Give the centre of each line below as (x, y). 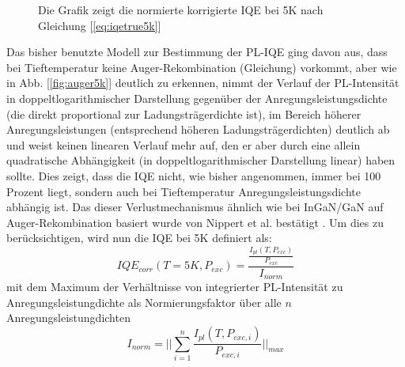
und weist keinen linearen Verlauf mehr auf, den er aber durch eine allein (184, 144)
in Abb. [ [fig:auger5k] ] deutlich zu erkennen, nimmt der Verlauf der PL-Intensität (203, 83)
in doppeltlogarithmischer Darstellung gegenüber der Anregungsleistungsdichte (197, 98)
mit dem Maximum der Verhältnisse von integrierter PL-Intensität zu (175, 287)
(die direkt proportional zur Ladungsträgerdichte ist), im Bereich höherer (184, 114)
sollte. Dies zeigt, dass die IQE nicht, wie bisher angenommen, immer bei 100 (194, 175)
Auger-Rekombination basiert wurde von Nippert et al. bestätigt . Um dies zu (195, 222)
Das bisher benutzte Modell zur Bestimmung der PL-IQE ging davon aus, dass (197, 52)
